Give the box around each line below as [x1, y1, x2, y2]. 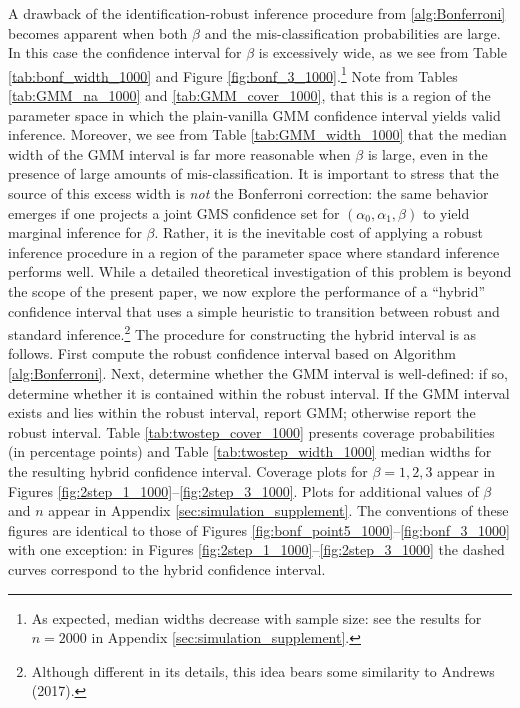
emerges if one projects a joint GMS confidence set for [8, 202, 340, 223]
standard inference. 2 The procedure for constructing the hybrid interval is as [8, 321, 477, 344]
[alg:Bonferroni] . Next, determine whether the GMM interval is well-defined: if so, [8, 363, 509, 383]
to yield [422, 202, 470, 223]
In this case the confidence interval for [8, 42, 242, 63]
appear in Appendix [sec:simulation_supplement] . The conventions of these [48, 500, 509, 521]
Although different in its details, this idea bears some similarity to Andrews [31, 660, 495, 681]
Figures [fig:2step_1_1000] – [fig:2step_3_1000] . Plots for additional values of [8, 480, 479, 501]
